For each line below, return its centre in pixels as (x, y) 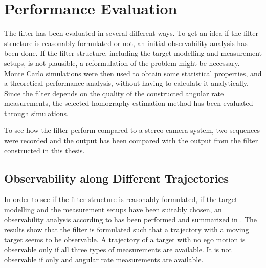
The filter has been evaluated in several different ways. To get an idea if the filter (131, 33)
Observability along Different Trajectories (116, 178)
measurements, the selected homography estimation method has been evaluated (129, 103)
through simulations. (36, 113)
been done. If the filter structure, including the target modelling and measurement (133, 53)
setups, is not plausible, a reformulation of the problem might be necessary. (122, 63)
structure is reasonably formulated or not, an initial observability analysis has (126, 43)
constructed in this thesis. (45, 150)
